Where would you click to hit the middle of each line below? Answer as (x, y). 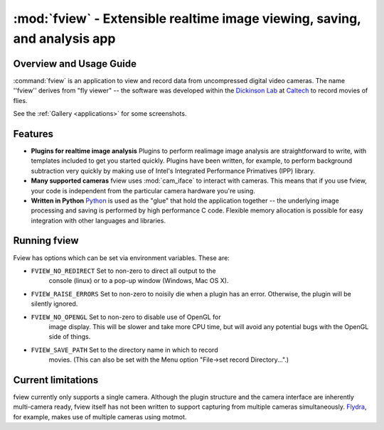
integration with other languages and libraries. (98, 220)
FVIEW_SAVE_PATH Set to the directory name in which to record (124, 350)
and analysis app (64, 38)
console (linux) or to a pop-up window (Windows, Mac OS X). (139, 281)
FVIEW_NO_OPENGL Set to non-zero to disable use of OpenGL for (126, 317)
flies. (20, 100)
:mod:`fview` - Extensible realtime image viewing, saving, (187, 18)
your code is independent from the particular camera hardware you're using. (143, 190)
